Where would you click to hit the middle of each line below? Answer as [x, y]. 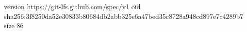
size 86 [14, 25]
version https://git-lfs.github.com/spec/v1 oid [72, 6]
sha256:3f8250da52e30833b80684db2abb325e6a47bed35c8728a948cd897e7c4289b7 [124, 16]
